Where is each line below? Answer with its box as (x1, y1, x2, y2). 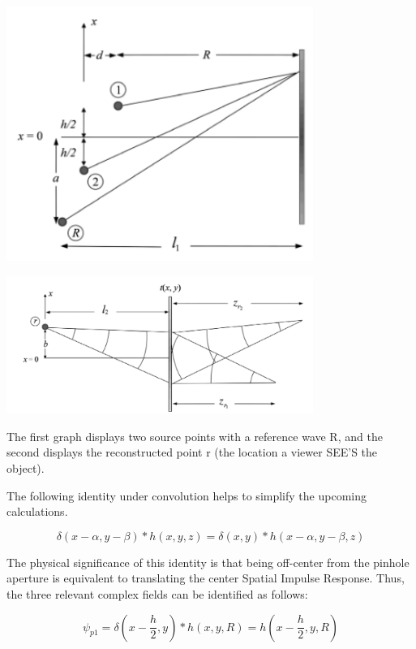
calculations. (6, 503, 68, 520)
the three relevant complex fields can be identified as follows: (6, 586, 308, 602)
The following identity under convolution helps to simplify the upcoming (6, 487, 367, 504)
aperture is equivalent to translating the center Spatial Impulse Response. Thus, (6, 569, 405, 586)
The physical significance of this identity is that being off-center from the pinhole (6, 553, 410, 570)
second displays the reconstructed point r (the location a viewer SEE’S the (6, 443, 378, 461)
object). (6, 460, 45, 477)
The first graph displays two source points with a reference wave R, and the (6, 427, 383, 444)
